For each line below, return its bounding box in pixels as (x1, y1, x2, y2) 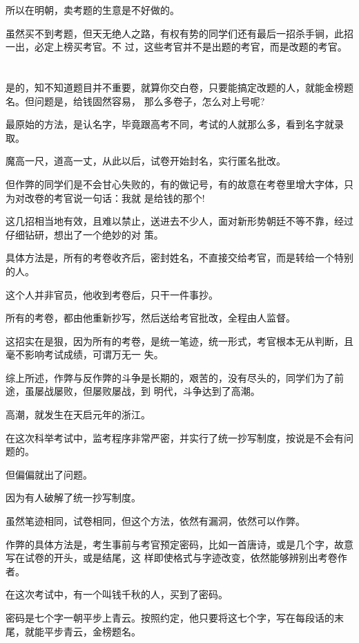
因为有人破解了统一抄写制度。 (6, 490, 141, 505)
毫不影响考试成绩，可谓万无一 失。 (6, 347, 164, 362)
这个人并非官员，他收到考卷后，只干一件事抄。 (6, 287, 218, 301)
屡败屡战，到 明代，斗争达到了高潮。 (92, 384, 260, 398)
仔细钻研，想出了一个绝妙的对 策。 (6, 227, 164, 241)
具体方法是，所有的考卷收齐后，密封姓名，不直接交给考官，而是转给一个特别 (6, 250, 353, 265)
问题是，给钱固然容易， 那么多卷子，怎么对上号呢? (34, 93, 265, 108)
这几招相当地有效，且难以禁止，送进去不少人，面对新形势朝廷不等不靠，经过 (6, 214, 353, 228)
